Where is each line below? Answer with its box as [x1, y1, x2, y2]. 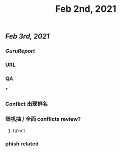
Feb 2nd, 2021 [55, 3, 116, 15]
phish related [5, 140, 39, 147]
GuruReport [5, 47, 35, 54]
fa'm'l [12, 127, 25, 134]
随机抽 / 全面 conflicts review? [5, 116, 81, 123]
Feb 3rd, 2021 [5, 32, 50, 41]
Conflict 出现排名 [5, 101, 48, 108]
